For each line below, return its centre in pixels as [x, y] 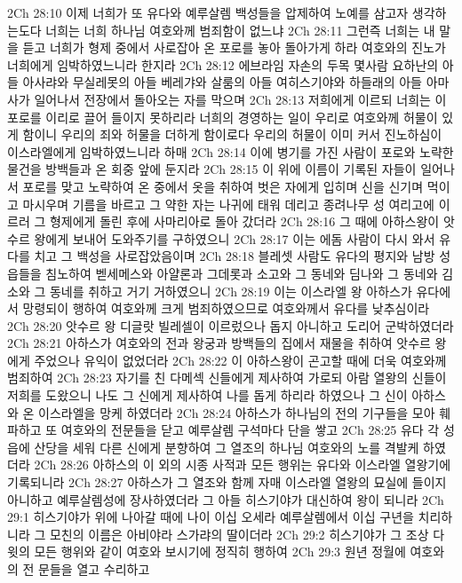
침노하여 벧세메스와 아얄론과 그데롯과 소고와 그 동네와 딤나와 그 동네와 [242, 273]
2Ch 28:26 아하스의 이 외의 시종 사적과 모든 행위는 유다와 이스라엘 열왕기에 [243, 465]
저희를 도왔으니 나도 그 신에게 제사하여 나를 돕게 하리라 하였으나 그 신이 [207, 395]
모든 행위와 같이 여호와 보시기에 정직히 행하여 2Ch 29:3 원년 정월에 [220, 551]
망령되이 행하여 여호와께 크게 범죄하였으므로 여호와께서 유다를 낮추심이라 [226, 308]
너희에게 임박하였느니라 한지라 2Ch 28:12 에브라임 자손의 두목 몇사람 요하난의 [223, 64]
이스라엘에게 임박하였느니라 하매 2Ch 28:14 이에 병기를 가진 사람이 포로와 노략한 [231, 151]
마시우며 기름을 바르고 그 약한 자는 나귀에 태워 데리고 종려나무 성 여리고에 [228, 204]
